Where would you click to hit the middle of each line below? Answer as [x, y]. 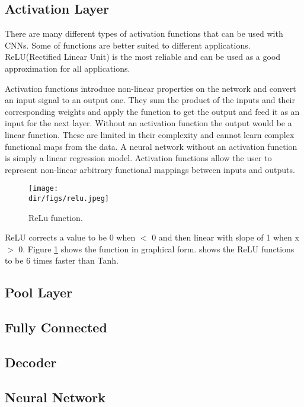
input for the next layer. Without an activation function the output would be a [148, 123]
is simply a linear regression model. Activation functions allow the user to [138, 158]
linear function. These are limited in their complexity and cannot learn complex [150, 134]
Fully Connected [56, 327]
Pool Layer [39, 292]
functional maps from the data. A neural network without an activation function [151, 146]
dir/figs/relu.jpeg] [69, 198]
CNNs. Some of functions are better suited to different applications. [128, 45]
